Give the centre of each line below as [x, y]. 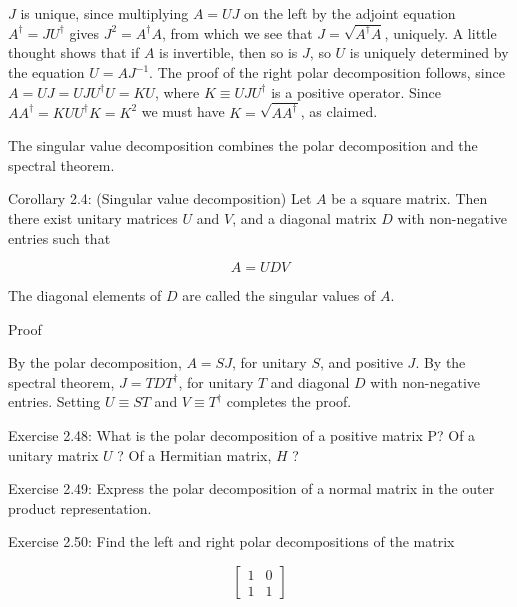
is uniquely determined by [429, 52]
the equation [46, 72]
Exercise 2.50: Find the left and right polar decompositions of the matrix [231, 541]
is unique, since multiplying [104, 13]
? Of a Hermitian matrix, [194, 454]
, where [177, 91]
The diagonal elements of [85, 295]
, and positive [361, 362]
